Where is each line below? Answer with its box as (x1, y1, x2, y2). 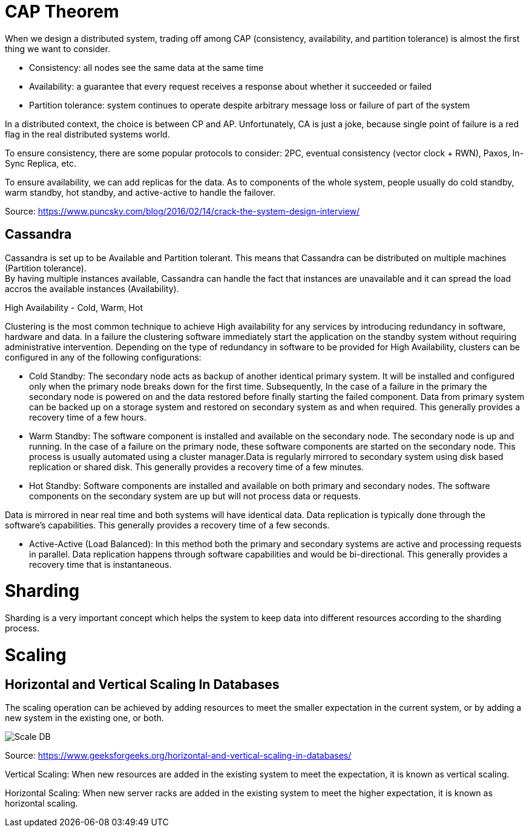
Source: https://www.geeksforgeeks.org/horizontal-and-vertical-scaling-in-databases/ (5, 750, 352, 761)
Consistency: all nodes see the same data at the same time (29, 62, 264, 73)
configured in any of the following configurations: (5, 351, 202, 362)
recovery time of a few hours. (29, 411, 146, 422)
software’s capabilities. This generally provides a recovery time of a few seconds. (5, 519, 330, 530)
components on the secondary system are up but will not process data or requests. (29, 490, 361, 501)
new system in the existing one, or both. (5, 713, 164, 724)
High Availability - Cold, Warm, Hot (5, 302, 143, 313)
